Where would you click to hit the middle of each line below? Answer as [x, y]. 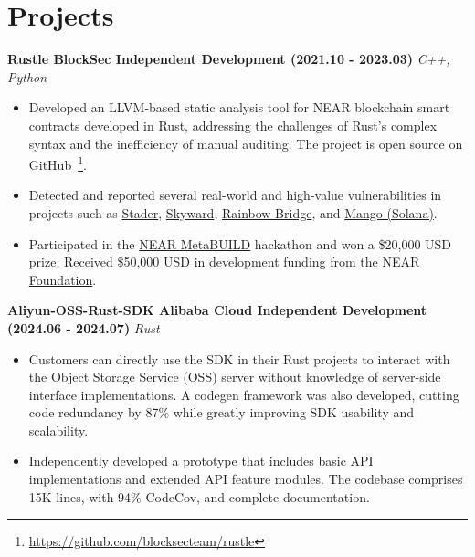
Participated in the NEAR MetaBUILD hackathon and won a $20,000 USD [240, 243]
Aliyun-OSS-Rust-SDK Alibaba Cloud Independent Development [217, 310]
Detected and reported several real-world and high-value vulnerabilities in [235, 195]
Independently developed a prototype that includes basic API [201, 461]
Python [27, 76]
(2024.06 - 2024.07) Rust [84, 327]
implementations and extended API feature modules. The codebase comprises [246, 479]
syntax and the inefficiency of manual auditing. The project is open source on [246, 143]
